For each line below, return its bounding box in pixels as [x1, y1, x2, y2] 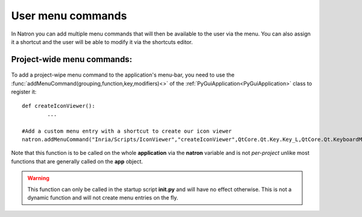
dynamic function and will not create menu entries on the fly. [27, 194, 179, 201]
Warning [27, 175, 49, 182]
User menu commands [11, 9, 127, 22]
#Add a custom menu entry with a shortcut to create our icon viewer [22, 127, 232, 134]
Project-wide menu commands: [11, 54, 133, 64]
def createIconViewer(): [22, 102, 95, 109]
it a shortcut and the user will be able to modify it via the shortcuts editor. [11, 38, 193, 45]
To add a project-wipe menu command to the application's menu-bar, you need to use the [11, 71, 235, 78]
